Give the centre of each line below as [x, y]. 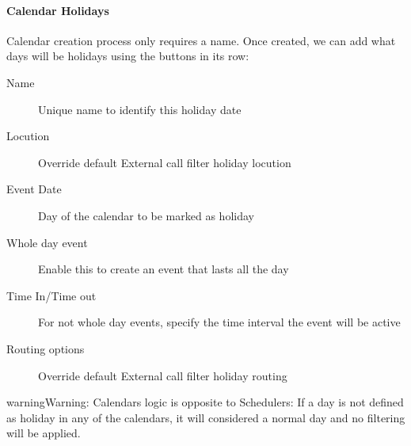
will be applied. [44, 433]
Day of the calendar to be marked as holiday [146, 215]
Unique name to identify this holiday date [140, 109]
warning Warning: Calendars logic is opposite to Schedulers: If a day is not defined [205, 402]
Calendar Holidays [58, 10]
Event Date [34, 189]
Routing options [46, 348]
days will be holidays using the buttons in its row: [128, 56]
